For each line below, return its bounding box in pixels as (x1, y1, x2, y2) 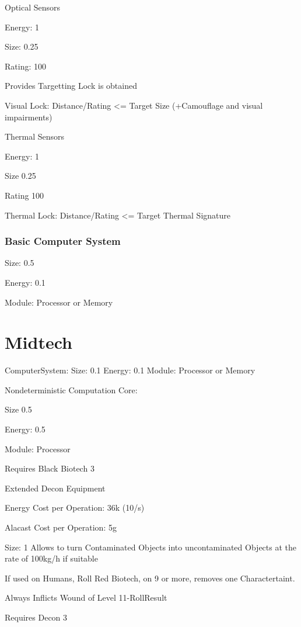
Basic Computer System (5, 234, 121, 248)
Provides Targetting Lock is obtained (5, 79, 137, 92)
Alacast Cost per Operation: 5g (5, 521, 117, 533)
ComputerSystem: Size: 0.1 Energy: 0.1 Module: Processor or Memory (5, 364, 256, 376)
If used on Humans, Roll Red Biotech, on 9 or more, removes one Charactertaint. (5, 571, 295, 584)
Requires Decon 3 (5, 611, 68, 623)
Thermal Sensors (5, 130, 65, 143)
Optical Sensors (5, 1, 61, 13)
